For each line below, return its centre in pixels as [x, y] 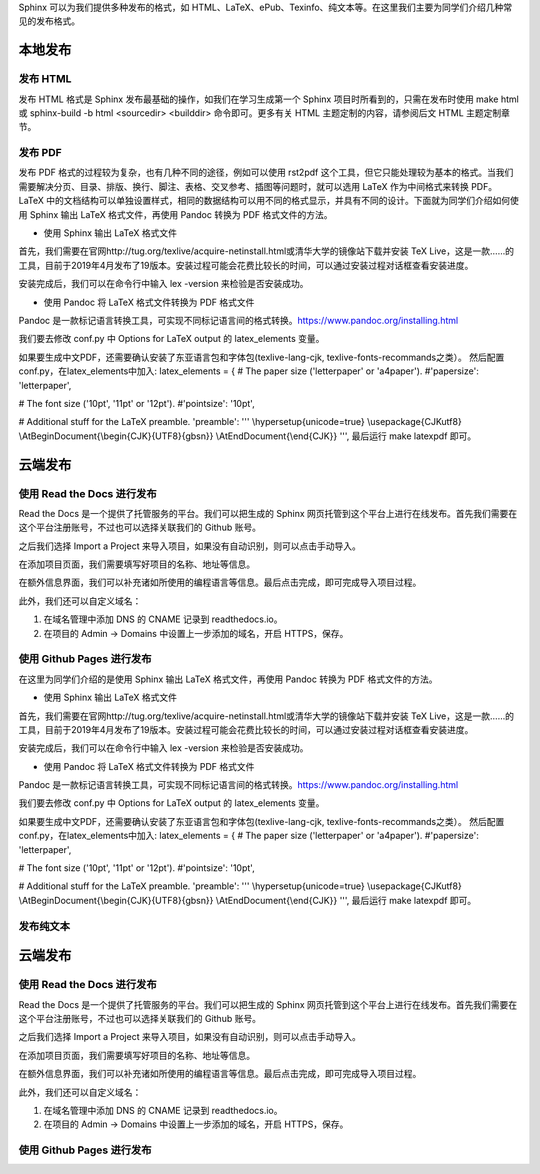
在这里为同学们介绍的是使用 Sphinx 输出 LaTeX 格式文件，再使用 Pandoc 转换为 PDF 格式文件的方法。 [228, 679]
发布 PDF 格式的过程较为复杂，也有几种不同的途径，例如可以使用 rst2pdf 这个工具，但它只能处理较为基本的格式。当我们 [266, 172]
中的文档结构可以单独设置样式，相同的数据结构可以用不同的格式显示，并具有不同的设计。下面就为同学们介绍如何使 [283, 201]
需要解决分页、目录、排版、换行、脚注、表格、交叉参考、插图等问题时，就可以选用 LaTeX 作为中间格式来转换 [243, 186]
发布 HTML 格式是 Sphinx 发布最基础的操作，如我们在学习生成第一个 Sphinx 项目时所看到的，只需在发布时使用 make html [268, 99]
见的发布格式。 [49, 21]
